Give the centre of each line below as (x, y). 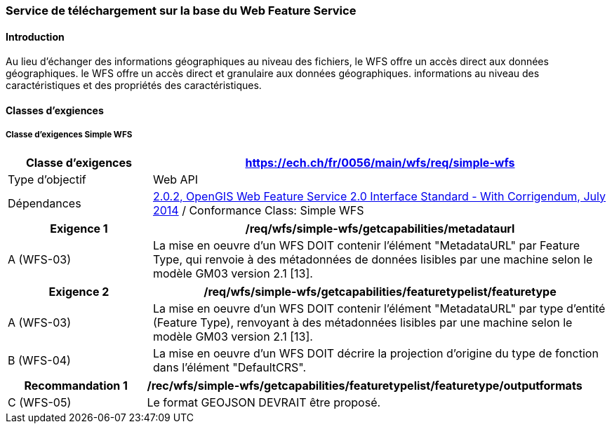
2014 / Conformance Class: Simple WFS (258, 210)
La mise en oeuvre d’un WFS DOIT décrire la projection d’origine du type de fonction (375, 353)
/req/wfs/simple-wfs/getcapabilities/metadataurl (380, 228)
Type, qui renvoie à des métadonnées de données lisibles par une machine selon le (373, 259)
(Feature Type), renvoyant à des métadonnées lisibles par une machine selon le (362, 322)
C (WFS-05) (40, 402)
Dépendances (45, 203)
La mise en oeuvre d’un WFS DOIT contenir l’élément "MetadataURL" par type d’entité (379, 308)
